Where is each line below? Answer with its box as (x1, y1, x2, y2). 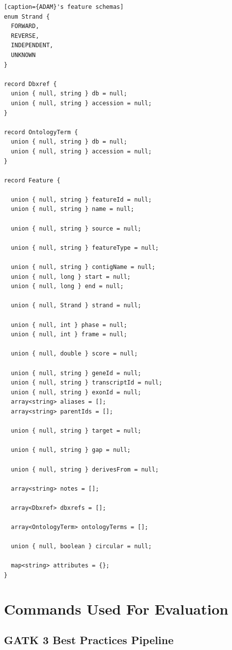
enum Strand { (4, 13, 50, 20)
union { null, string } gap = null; (11, 446, 131, 454)
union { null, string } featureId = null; (11, 196, 152, 203)
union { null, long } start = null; (11, 273, 131, 280)
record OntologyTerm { (4, 128, 78, 136)
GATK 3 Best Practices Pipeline (4, 632, 174, 648)
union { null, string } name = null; (11, 206, 134, 213)
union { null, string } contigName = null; (11, 264, 155, 271)
